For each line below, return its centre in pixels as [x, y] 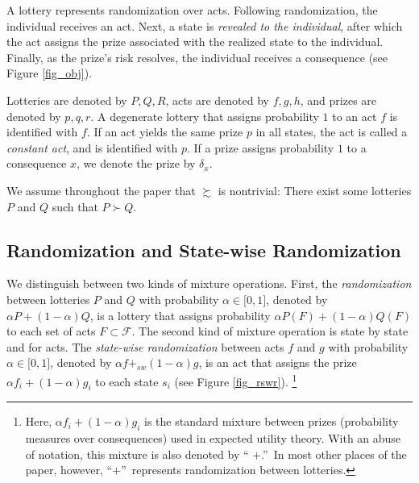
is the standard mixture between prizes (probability [272, 421]
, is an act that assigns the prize [278, 362]
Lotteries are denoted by [67, 100]
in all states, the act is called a [332, 132]
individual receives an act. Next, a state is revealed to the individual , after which [205, 25]
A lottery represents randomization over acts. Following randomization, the [192, 10]
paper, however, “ [69, 470]
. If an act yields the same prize [165, 132]
